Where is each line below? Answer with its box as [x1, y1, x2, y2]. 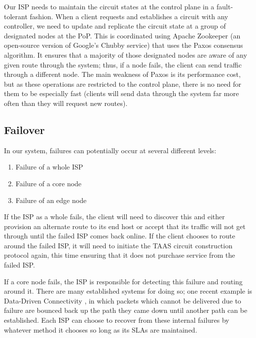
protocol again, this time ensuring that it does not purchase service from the [4, 250, 235, 260]
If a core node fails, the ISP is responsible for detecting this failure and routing [4, 276, 243, 286]
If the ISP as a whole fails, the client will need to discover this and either [4, 211, 225, 222]
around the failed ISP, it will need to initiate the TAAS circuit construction [4, 240, 233, 250]
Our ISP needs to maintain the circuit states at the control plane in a [4, 1, 215, 11]
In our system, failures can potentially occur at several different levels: [4, 145, 217, 155]
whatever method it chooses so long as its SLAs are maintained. [4, 324, 197, 335]
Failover [4, 122, 45, 137]
